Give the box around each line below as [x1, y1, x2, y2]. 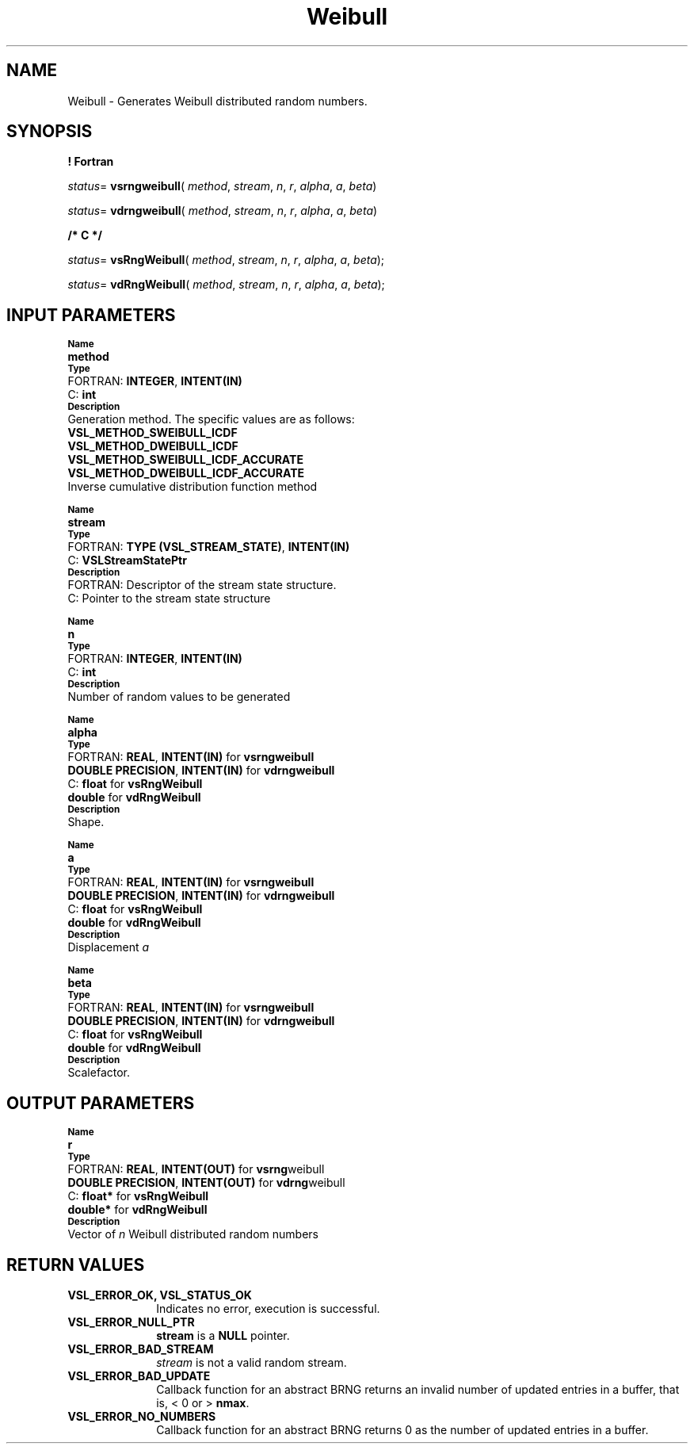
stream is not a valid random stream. [156, 1355, 347, 1369]
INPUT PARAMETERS [6, 304, 176, 325]
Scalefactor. [67, 1066, 131, 1080]
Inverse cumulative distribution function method [67, 480, 318, 494]
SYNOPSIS [6, 121, 93, 142]
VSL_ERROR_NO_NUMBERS [67, 1409, 216, 1423]
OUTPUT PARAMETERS [6, 1092, 195, 1113]
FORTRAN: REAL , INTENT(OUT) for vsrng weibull [67, 1162, 325, 1176]
